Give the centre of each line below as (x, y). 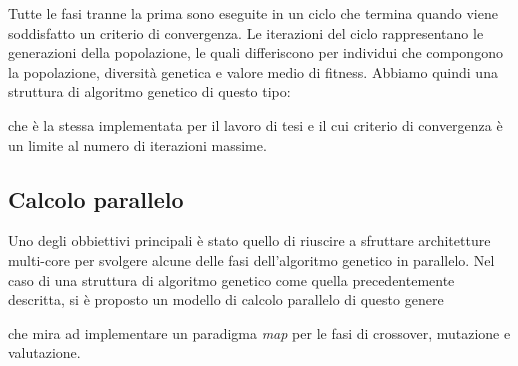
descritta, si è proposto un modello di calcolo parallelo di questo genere (226, 299)
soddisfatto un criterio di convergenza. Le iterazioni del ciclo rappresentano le (246, 32)
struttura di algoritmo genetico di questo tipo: (149, 91)
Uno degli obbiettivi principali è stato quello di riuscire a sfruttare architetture (249, 240)
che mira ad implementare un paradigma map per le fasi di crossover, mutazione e (259, 332)
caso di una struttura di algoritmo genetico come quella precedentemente (231, 279)
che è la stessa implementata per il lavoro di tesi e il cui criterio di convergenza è (255, 124)
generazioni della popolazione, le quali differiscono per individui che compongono (255, 52)
